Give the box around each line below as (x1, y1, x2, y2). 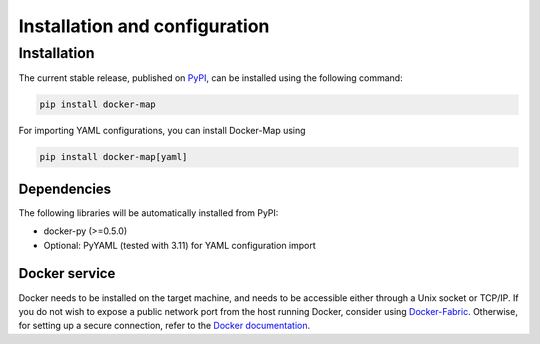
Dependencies (18, 180, 112, 197)
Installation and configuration (18, 15, 270, 37)
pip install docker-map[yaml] (39, 151, 188, 163)
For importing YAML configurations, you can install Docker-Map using (18, 125, 306, 137)
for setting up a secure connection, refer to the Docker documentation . (18, 320, 310, 332)
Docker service (18, 265, 116, 282)
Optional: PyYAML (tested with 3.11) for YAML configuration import (43, 239, 317, 251)
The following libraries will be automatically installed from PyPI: (18, 206, 279, 219)
